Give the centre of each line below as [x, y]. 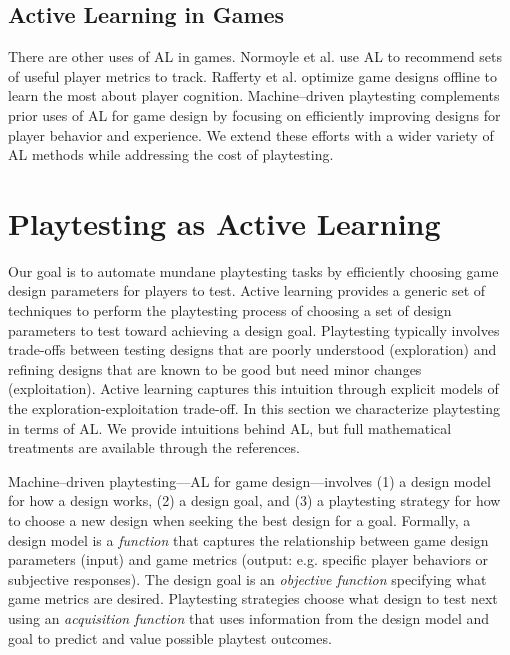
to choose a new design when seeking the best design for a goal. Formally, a [239, 520]
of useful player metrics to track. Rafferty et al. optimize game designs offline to [253, 75]
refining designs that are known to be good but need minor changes [215, 368]
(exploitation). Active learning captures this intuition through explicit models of [253, 388]
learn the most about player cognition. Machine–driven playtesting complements [254, 95]
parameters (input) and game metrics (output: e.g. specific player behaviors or [248, 559]
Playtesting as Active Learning [224, 222]
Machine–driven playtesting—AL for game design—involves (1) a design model [249, 480]
